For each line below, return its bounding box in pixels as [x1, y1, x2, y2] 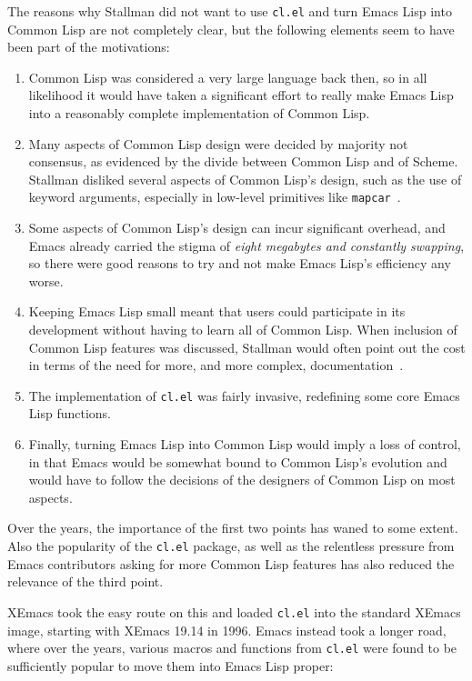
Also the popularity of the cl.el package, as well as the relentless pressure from [7, 536, 455, 556]
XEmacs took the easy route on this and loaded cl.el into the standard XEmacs [7, 602, 461, 621]
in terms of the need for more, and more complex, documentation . [28, 356, 404, 375]
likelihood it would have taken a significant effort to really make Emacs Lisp [28, 85, 454, 105]
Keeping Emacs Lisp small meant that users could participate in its [28, 302, 406, 321]
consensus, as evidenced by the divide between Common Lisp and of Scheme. [28, 152, 458, 171]
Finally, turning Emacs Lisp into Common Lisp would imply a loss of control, [28, 435, 461, 454]
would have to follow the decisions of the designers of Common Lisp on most [28, 470, 456, 489]
